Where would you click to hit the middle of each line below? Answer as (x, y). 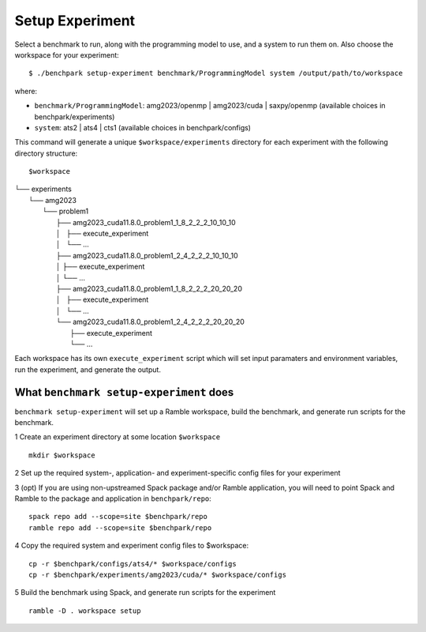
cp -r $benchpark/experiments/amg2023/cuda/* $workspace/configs (158, 574)
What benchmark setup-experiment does (124, 392)
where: (26, 91)
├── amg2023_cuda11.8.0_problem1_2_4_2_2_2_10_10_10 (147, 255)
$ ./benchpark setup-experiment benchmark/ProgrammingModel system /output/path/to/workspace (216, 73)
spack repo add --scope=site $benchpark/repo (118, 517)
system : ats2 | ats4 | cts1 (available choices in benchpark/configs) (143, 127)
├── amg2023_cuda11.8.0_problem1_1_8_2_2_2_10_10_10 (146, 222)
